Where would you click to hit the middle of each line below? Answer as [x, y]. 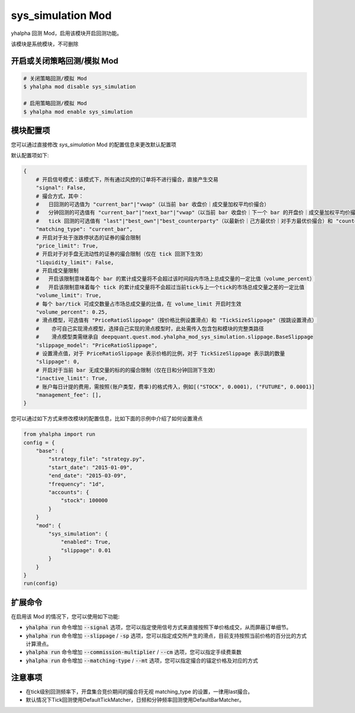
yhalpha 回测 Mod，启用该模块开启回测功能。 [67, 33]
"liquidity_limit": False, [75, 262]
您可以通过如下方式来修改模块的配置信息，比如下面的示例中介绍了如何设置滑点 [107, 419]
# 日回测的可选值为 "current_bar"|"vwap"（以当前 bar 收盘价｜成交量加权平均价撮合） [153, 204]
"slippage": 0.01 [86, 550]
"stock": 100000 [84, 501]
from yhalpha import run [59, 434]
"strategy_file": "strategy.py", [97, 459]
